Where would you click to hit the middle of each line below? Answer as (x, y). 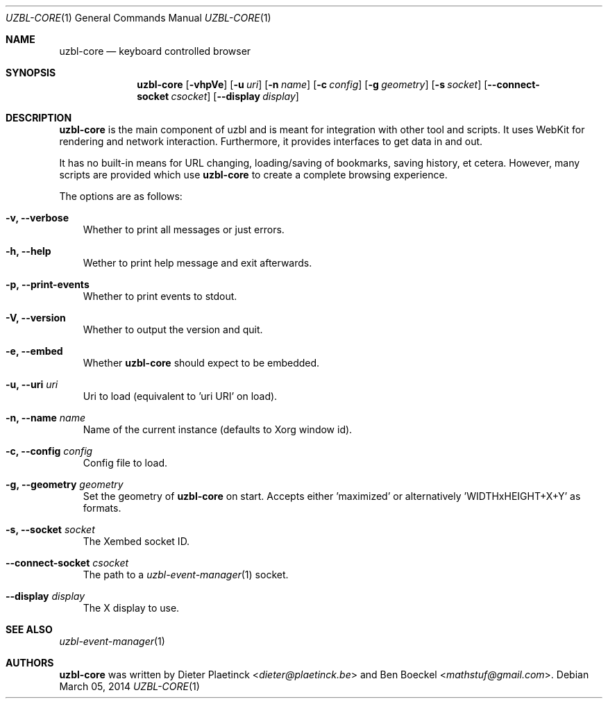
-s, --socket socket (50, 529)
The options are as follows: (121, 196)
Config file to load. (125, 463)
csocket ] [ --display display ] (235, 96)
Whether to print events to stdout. (160, 296)
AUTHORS (30, 663)
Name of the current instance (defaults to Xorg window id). (218, 429)
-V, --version (36, 318)
